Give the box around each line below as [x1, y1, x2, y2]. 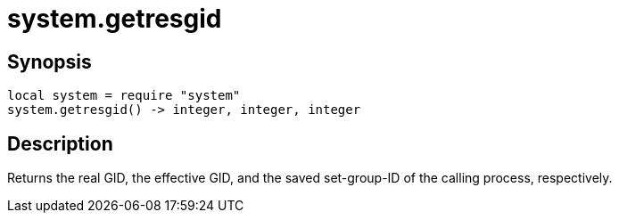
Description [7, 132, 113, 155]
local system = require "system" [7, 88, 241, 103]
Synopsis [7, 50, 92, 73]
